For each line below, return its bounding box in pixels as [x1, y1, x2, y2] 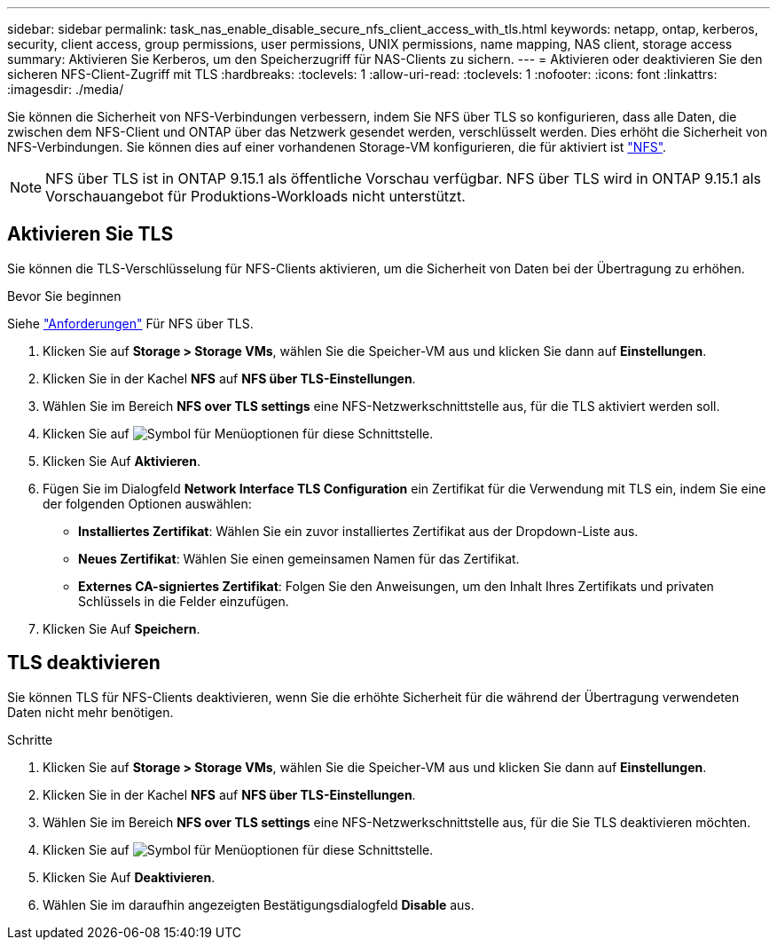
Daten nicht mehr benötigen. [7, 704, 174, 720]
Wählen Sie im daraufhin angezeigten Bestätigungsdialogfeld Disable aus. [43, 896, 475, 912]
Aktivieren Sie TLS [7, 223, 174, 246]
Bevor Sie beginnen [7, 288, 122, 304]
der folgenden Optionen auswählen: [43, 495, 252, 511]
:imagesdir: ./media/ [7, 82, 124, 97]
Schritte [7, 731, 53, 747]
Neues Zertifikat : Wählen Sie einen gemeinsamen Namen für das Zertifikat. [78, 550, 520, 566]
